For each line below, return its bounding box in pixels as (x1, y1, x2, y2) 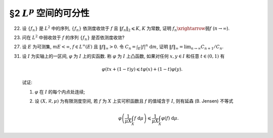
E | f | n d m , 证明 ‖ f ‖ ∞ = (138, 43, 184, 51)
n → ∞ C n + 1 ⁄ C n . (191, 43, 224, 51)
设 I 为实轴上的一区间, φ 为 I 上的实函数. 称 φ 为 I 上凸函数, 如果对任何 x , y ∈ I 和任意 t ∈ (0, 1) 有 (22, 53, 225, 59)
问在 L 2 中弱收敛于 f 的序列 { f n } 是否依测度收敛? (22, 34, 125, 41)
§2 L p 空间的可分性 (9, 6, 89, 19)
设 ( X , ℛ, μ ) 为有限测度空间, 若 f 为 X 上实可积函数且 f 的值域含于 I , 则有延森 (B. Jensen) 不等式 (34, 98, 234, 104)
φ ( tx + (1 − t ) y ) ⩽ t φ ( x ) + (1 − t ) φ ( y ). (102, 66, 183, 72)
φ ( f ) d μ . (161, 115, 179, 121)
